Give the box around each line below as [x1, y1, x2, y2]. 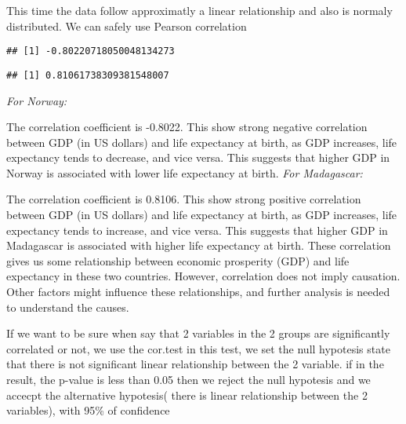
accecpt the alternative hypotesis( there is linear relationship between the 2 [6, 386, 368, 403]
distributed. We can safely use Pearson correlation [6, 17, 247, 34]
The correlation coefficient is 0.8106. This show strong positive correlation [6, 191, 361, 207]
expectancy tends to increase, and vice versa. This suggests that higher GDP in [6, 221, 388, 238]
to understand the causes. [6, 298, 129, 315]
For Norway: [6, 92, 67, 108]
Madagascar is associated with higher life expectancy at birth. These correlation [6, 237, 391, 254]
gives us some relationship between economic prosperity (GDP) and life [6, 252, 350, 269]
